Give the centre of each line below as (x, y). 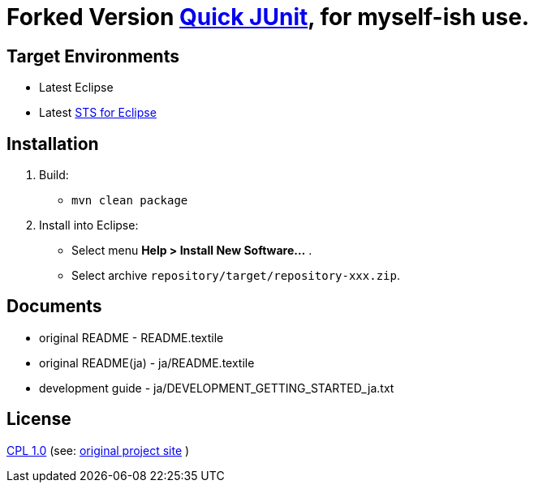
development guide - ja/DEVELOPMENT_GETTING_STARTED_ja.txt (217, 388)
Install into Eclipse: (89, 225)
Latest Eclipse (76, 88)
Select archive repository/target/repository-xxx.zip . (236, 276)
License (39, 419)
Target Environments (93, 56)
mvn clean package (130, 201)
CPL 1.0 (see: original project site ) (98, 450)
